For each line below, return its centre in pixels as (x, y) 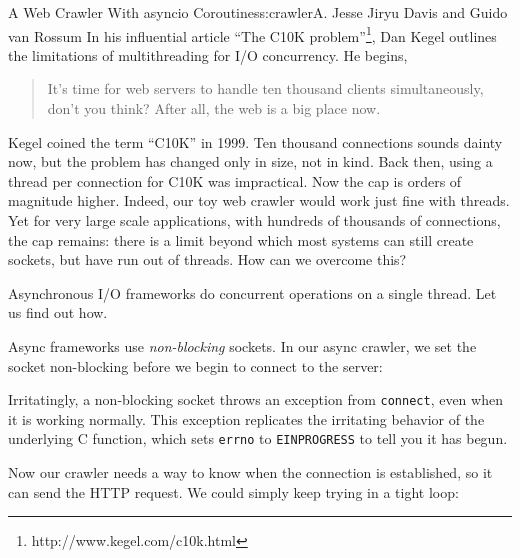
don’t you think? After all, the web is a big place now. (214, 108)
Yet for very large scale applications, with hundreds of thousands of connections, (254, 220)
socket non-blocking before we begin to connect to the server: (195, 365)
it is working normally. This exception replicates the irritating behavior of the (246, 418)
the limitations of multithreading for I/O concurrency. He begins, (208, 54)
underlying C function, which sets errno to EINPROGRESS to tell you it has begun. (258, 438)
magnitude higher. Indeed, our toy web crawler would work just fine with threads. (259, 200)
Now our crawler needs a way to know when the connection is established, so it (250, 472)
